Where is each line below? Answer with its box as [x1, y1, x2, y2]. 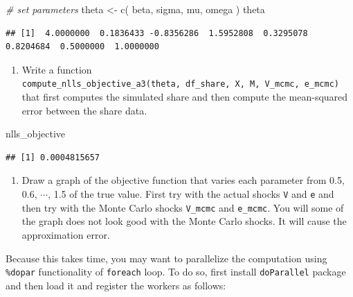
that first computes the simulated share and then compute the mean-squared [21, 90, 348, 104]
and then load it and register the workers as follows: [6, 278, 226, 292]
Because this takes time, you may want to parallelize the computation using [6, 251, 327, 265]
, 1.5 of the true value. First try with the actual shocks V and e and [48, 187, 334, 201]
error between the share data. [21, 103, 147, 117]
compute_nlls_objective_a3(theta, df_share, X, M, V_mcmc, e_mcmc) [21, 79, 339, 90]
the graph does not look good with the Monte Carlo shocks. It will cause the [21, 214, 347, 228]
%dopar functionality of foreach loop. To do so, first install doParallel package [6, 264, 346, 279]
